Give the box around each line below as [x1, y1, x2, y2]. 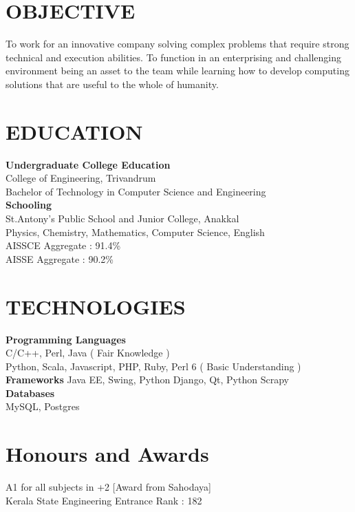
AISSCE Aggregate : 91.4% [6, 238, 121, 253]
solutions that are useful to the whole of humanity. [6, 76, 219, 91]
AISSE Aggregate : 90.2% [6, 251, 114, 266]
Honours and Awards [6, 440, 209, 468]
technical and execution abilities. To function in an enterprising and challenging [6, 50, 341, 64]
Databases [6, 385, 55, 400]
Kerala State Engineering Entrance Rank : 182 [6, 493, 202, 507]
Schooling [6, 198, 52, 212]
